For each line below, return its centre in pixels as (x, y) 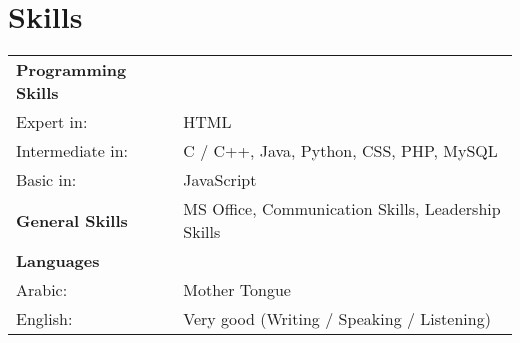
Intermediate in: (72, 151)
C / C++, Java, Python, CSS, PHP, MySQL (340, 151)
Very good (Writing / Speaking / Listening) (337, 319)
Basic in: (46, 180)
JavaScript (220, 180)
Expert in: (52, 122)
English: (44, 319)
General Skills (72, 220)
